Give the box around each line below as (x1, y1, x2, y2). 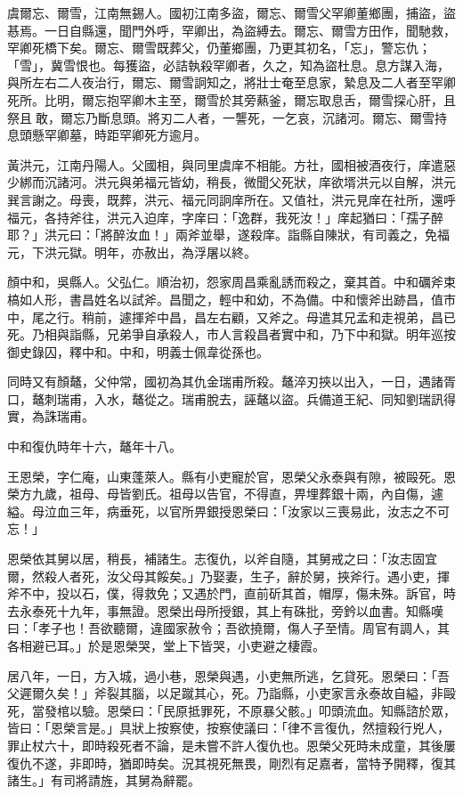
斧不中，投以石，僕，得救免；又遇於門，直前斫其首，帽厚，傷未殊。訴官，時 (7, 584, 456, 603)
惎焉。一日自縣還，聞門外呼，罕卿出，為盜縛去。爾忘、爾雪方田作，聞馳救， (7, 20, 456, 39)
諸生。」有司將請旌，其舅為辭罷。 (7, 771, 200, 790)
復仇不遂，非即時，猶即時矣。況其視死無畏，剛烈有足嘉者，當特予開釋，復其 (7, 753, 456, 772)
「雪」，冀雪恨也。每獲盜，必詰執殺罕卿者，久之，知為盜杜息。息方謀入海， (7, 55, 450, 74)
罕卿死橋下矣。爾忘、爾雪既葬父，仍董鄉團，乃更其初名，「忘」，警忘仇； (7, 38, 431, 57)
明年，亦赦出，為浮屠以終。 (93, 242, 256, 261)
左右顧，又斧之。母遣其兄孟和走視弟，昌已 (206, 307, 456, 326)
